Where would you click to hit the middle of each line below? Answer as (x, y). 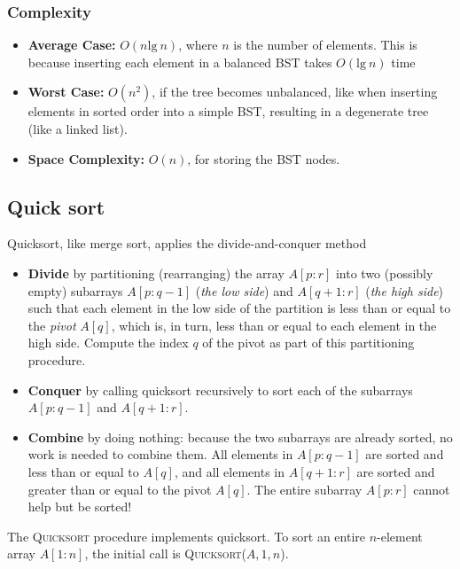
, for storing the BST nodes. (264, 158)
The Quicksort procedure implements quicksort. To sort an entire (187, 536)
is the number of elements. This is (325, 45)
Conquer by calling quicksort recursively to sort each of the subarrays (220, 390)
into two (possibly (384, 273)
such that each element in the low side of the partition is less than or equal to (239, 308)
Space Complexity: (86, 158)
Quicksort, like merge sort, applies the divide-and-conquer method (187, 243)
